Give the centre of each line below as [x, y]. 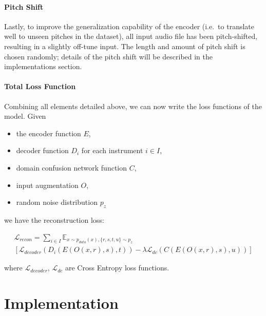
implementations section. [43, 66]
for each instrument [112, 150]
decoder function [42, 150]
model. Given [25, 116]
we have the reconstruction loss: [54, 219]
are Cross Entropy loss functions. [117, 268]
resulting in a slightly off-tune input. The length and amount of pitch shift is [125, 46]
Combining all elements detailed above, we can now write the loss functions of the [133, 106]
